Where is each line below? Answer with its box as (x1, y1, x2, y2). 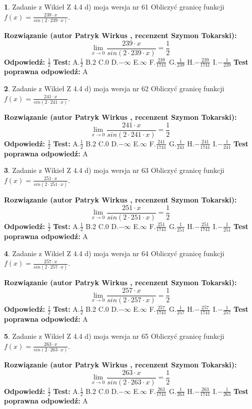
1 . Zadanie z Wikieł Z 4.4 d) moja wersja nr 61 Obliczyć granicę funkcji (4, 2, 224, 12)
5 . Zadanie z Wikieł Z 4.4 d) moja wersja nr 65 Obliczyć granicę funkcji (4, 331, 224, 341)
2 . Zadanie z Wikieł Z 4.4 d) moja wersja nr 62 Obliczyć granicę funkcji (4, 83, 224, 94)
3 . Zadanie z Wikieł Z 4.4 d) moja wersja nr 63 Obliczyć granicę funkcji (4, 165, 224, 175)
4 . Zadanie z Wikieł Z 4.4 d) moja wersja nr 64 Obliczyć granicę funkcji (4, 248, 224, 258)
